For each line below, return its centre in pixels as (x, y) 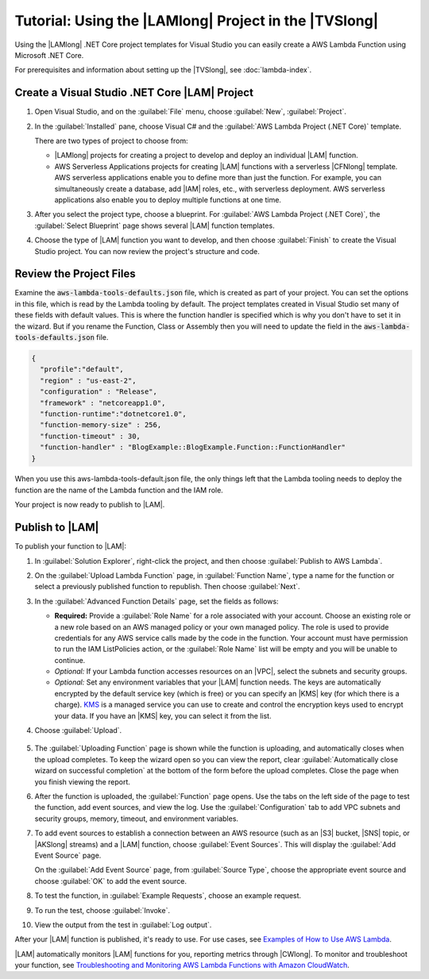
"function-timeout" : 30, (90, 436)
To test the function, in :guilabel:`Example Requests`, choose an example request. (168, 896)
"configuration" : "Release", (99, 392)
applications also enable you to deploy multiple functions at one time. (168, 199)
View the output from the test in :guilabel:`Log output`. (123, 924)
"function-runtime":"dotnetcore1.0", (113, 414)
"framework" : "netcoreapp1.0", (103, 403)
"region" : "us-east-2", (88, 380)
